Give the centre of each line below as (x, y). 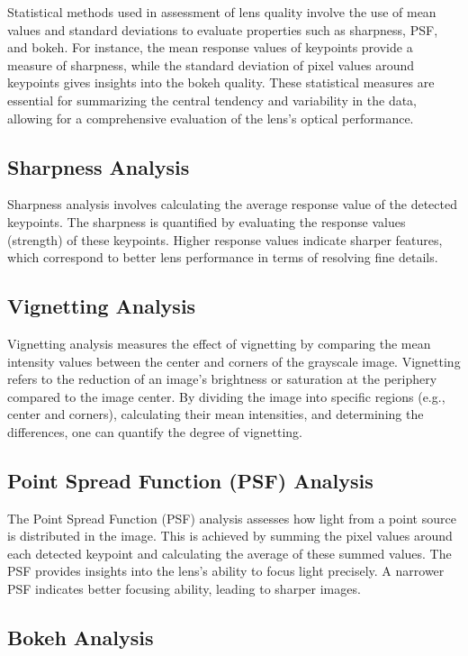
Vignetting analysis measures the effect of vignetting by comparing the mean (219, 343)
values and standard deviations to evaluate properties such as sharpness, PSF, (223, 29)
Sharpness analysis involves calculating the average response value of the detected (232, 204)
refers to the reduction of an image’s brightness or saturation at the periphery (222, 379)
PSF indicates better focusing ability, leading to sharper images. (184, 589)
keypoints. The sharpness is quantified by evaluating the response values (207, 221)
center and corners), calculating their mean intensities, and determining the (216, 414)
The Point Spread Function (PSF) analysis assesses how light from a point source (232, 518)
